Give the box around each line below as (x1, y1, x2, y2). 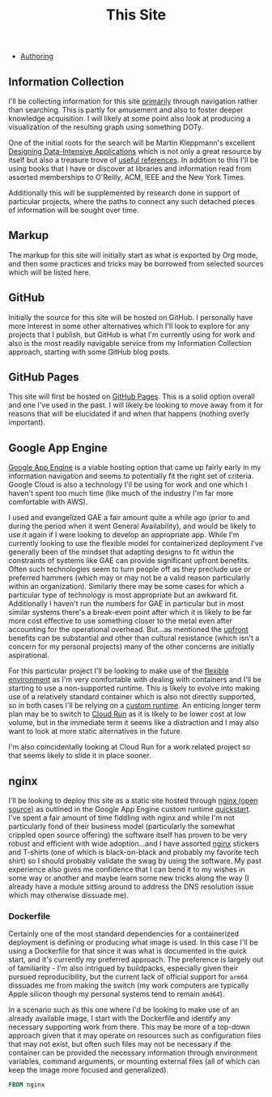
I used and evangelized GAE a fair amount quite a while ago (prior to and (8, 513, 250, 523)
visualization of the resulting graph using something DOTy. (8, 122, 204, 131)
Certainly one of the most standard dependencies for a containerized (8, 929, 240, 939)
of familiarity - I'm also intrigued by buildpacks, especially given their (8, 963, 239, 973)
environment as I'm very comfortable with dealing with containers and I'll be (8, 675, 261, 685)
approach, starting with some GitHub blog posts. (8, 347, 171, 356)
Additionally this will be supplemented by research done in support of (8, 188, 240, 198)
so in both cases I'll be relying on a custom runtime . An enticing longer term (8, 701, 261, 711)
